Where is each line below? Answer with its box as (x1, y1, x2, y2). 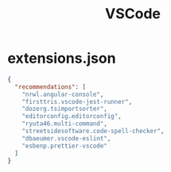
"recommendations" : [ (14, 82, 87, 91)
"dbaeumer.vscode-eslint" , (21, 134, 111, 143)
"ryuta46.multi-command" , (21, 120, 108, 128)
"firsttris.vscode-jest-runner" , (21, 97, 133, 105)
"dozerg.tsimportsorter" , (21, 105, 108, 113)
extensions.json (7, 49, 116, 67)
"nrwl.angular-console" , (21, 90, 104, 98)
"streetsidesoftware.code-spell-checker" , (21, 128, 165, 136)
